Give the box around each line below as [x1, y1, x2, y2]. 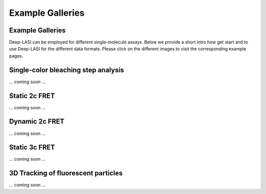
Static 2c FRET [9, 92, 55, 100]
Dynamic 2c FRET [9, 117, 65, 126]
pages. [9, 53, 23, 59]
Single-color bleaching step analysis [9, 65, 124, 74]
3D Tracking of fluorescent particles [9, 169, 123, 177]
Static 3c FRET [9, 143, 55, 152]
